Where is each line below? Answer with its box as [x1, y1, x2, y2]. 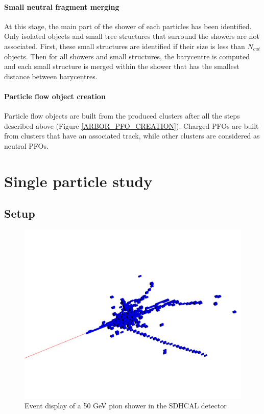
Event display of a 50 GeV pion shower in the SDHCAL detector [25, 400, 227, 411]
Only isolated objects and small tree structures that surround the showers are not [4, 31, 259, 41]
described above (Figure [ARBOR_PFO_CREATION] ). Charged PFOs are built [4, 120, 259, 131]
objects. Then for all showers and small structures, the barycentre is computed [4, 51, 250, 61]
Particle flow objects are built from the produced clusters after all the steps [4, 110, 240, 121]
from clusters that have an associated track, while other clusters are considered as [4, 130, 260, 141]
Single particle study [4, 170, 153, 191]
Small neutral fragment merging [4, 1, 119, 12]
